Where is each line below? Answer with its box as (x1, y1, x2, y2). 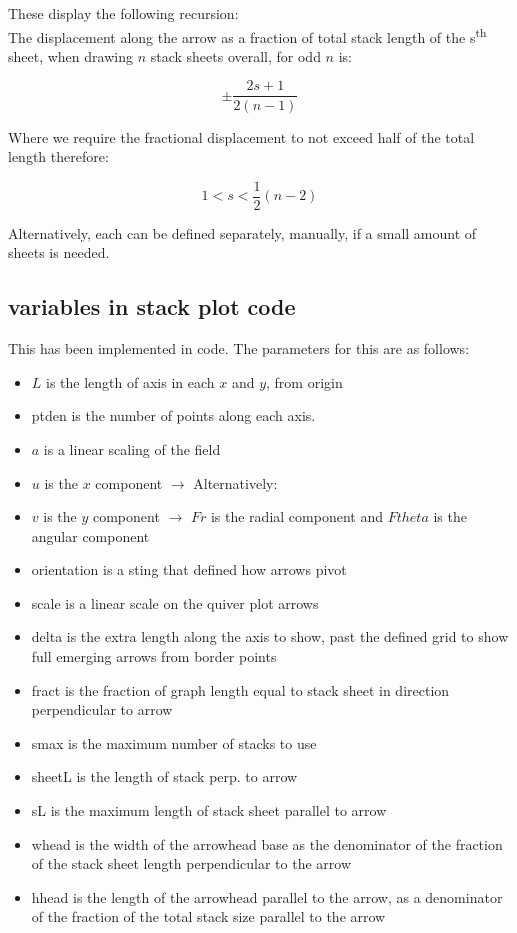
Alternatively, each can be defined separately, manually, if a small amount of (8, 222, 477, 243)
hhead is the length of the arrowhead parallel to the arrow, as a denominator (31, 886, 503, 907)
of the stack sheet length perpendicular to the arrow (31, 853, 351, 874)
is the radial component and (210, 506, 383, 527)
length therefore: (8, 146, 109, 167)
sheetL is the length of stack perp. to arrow (31, 766, 298, 787)
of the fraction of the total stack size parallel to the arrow (31, 906, 386, 927)
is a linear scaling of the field (43, 438, 221, 459)
